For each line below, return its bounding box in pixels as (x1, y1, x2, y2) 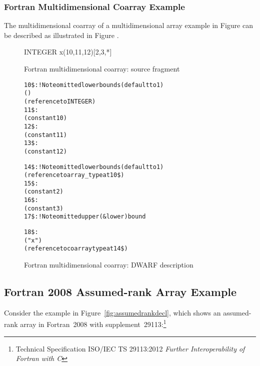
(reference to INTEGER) (24, 97, 96, 105)
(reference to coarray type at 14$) (24, 245, 128, 252)
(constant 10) (24, 114, 67, 122)
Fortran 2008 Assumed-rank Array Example (4, 284, 237, 299)
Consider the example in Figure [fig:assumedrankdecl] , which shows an (4, 307, 221, 317)
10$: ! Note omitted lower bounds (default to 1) (24, 81, 164, 88)
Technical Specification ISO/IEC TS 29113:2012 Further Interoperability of (15, 343, 245, 353)
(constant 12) (24, 147, 67, 155)
